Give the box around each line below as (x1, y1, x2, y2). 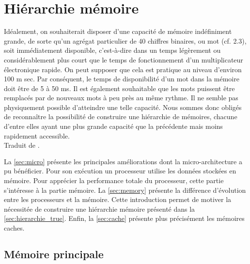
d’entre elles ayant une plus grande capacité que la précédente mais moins (4, 121, 223, 131)
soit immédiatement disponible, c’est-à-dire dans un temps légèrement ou (4, 45, 221, 55)
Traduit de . (4, 140, 40, 150)
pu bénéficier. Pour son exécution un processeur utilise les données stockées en (4, 166, 236, 176)
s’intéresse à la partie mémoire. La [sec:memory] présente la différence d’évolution (4, 185, 246, 195)
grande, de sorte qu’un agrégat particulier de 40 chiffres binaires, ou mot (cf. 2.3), (4, 35, 247, 46)
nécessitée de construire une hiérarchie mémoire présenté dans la (4, 203, 195, 214)
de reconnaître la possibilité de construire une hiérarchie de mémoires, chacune (4, 111, 237, 122)
